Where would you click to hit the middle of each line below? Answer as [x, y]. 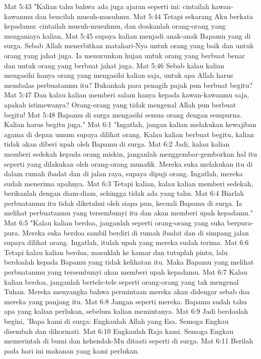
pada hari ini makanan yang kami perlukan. [72, 350]
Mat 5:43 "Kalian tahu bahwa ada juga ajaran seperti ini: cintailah [107, 6]
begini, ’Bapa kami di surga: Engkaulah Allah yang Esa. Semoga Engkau [116, 321]
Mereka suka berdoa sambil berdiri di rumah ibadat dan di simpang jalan [136, 232]
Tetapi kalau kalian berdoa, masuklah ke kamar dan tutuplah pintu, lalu [116, 252]
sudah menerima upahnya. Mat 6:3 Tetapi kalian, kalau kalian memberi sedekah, [129, 183]
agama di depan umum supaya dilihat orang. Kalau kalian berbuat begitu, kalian [129, 134]
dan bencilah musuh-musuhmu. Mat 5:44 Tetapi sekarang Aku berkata [144, 16]
